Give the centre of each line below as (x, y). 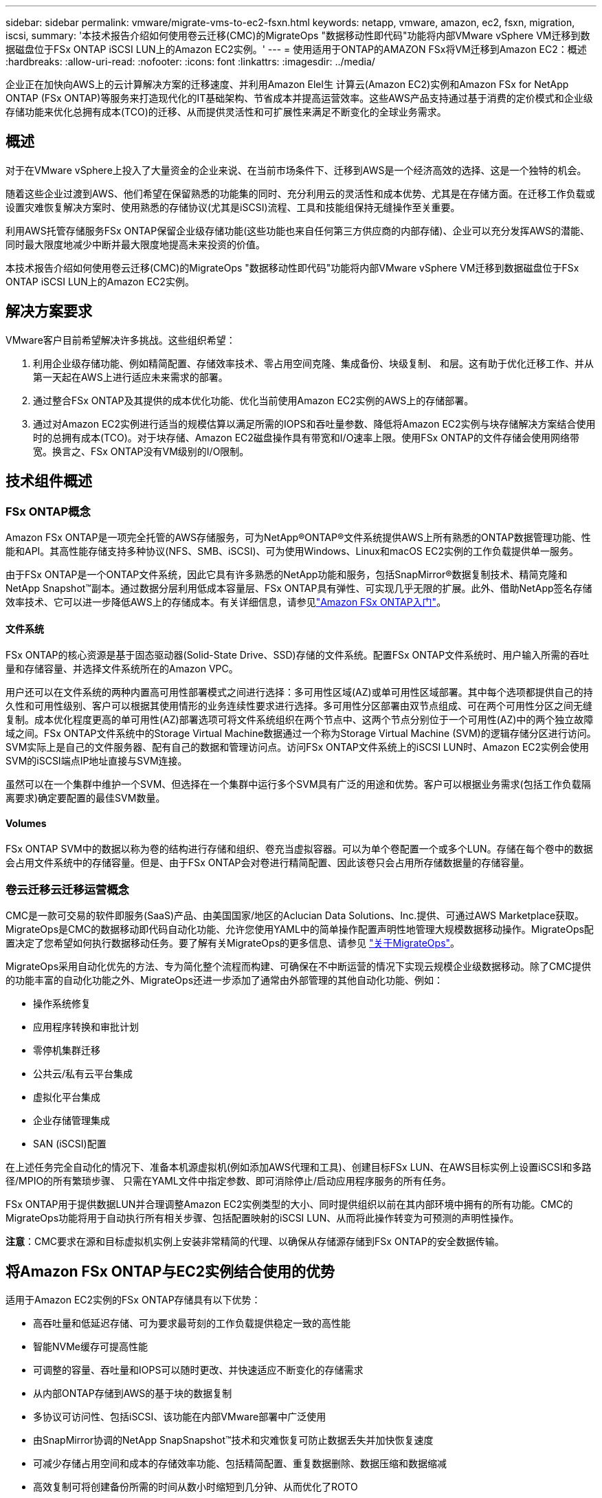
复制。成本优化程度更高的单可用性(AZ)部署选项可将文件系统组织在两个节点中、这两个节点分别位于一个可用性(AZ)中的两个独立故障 (300, 720)
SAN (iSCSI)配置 (70, 1144)
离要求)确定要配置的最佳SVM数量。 (86, 798)
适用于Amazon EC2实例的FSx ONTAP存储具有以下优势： (133, 1299)
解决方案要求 (49, 311)
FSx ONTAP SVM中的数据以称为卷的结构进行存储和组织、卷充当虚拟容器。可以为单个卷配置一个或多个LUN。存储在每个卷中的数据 (299, 849)
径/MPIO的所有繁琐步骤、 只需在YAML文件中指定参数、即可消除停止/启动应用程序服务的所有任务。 (228, 1181)
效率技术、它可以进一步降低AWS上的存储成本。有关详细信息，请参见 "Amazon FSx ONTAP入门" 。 (226, 602)
